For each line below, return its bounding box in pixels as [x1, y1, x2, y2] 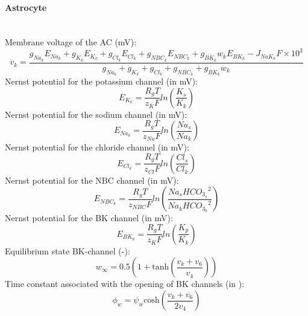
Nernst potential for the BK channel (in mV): [5, 211, 173, 224]
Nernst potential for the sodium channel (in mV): [5, 108, 187, 120]
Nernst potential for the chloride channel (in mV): [5, 141, 189, 153]
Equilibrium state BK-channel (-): [5, 244, 130, 257]
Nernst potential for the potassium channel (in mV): [5, 74, 198, 87]
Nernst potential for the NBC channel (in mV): [5, 173, 179, 186]
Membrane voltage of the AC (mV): [5, 36, 137, 48]
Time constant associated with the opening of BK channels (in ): [5, 277, 245, 290]
